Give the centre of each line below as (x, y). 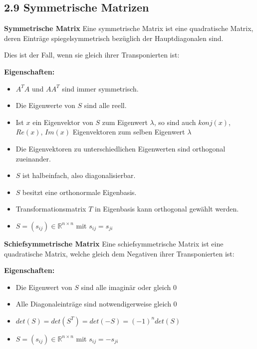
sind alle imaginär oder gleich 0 (129, 287)
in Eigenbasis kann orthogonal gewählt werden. (167, 209)
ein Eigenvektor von (63, 122)
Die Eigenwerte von (45, 105)
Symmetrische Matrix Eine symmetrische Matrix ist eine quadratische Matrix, (129, 28)
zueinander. (33, 158)
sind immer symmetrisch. (100, 88)
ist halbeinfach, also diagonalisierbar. (79, 175)
